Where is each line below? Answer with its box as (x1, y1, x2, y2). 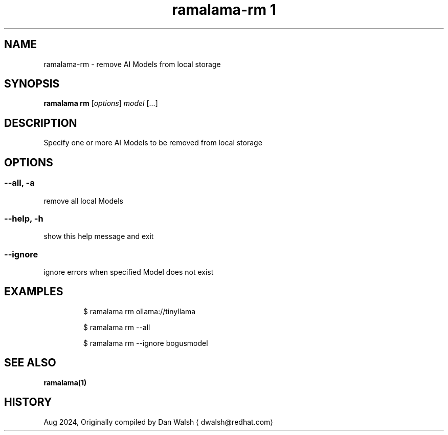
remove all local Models (43, 196, 123, 205)
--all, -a (4, 178, 35, 188)
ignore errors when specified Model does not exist (43, 268, 214, 276)
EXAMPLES (4, 285, 63, 298)
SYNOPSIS (4, 77, 60, 91)
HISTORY (4, 396, 52, 409)
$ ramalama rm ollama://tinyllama (83, 307, 196, 316)
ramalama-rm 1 (172, 1, 276, 18)
